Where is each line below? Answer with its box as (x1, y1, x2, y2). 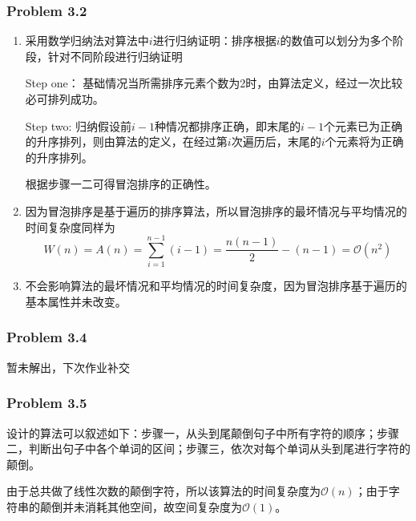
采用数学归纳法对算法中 (25, 32, 149, 49)
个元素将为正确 (325, 133, 404, 150)
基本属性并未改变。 (25, 293, 127, 309)
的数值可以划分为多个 (280, 32, 393, 49)
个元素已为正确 (323, 117, 402, 134)
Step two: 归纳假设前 (25, 117, 132, 134)
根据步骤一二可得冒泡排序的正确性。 (25, 176, 216, 192)
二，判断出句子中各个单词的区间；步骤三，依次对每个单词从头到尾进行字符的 (6, 440, 410, 457)
